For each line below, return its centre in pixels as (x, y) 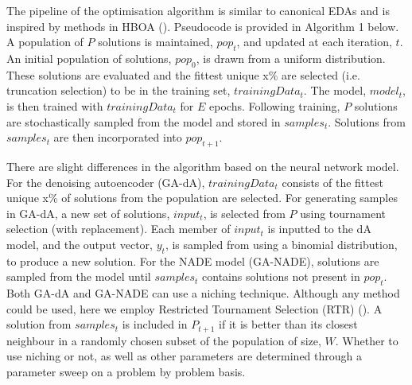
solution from (39, 324)
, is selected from (244, 213)
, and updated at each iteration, (314, 42)
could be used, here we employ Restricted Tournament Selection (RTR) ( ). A (194, 308)
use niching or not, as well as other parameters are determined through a (185, 356)
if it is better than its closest (288, 324)
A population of (45, 42)
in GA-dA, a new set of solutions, (88, 213)
